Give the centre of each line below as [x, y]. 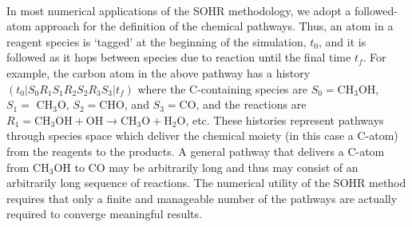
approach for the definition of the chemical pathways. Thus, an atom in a [214, 26]
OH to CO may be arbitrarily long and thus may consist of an [206, 167]
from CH [28, 167]
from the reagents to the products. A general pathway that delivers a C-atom [196, 151]
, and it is [343, 41]
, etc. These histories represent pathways [285, 119]
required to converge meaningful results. [104, 214]
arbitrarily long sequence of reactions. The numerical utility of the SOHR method [206, 183]
